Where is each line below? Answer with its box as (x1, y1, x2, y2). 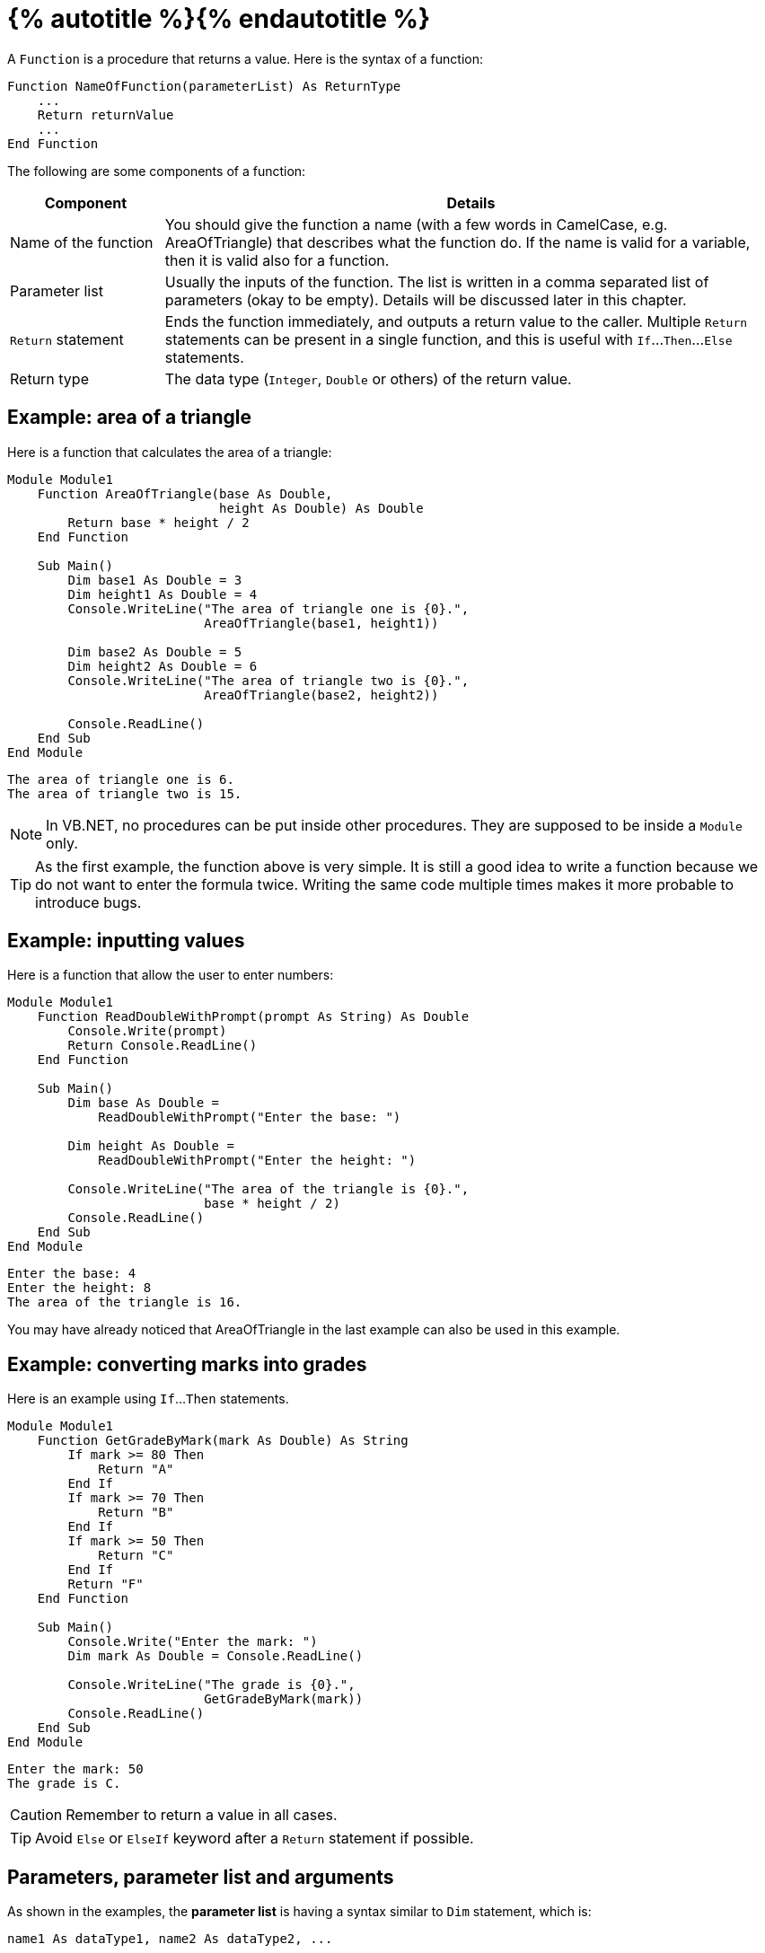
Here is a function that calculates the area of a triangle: (7, 444, 332, 460)
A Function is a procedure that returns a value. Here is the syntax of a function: (7, 50, 484, 66)
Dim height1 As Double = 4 (67, 586, 258, 602)
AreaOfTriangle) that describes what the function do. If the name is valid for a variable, (164, 233, 751, 251)
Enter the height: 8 (7, 1280, 152, 1296)
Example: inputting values (7, 929, 245, 953)
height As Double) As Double (219, 500, 424, 515)
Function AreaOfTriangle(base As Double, (37, 486, 333, 501)
